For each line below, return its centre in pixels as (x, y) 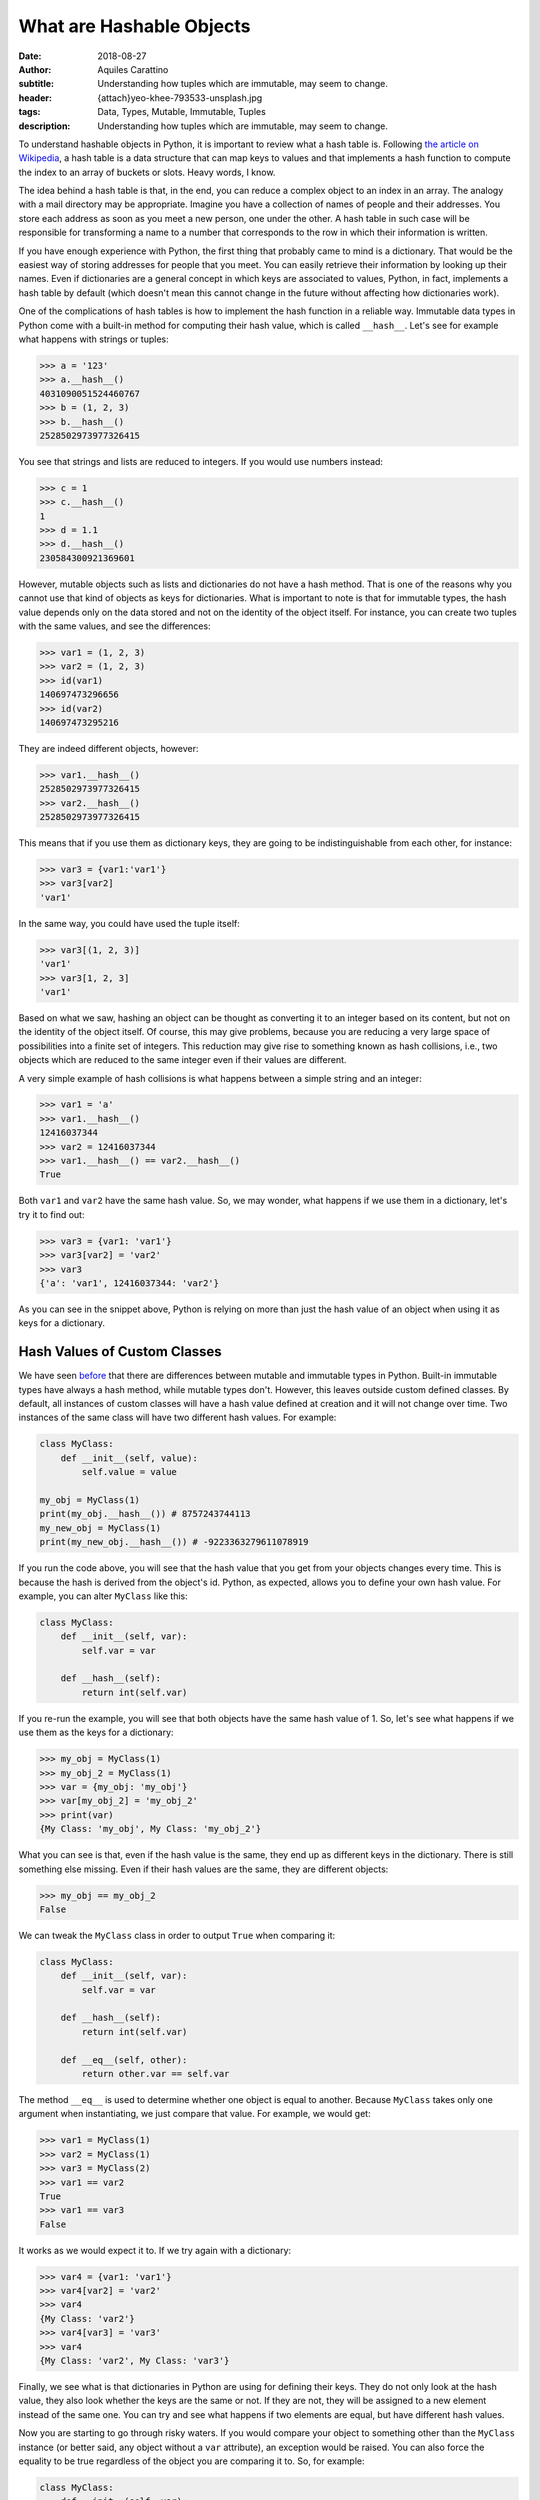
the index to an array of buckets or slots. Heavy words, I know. (147, 172)
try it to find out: (51, 1214)
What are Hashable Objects (134, 26)
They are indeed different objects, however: (108, 748)
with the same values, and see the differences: (114, 626)
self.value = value (129, 1472)
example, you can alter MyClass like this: (103, 1596)
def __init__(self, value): (129, 1458)
